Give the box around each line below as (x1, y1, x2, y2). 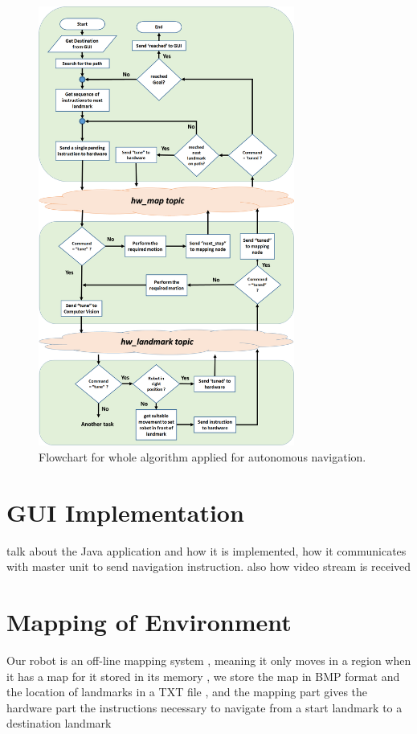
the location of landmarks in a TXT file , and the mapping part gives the (6, 683, 368, 700)
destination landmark (6, 715, 112, 732)
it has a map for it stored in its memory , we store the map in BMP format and (6, 667, 400, 684)
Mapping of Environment (6, 605, 292, 638)
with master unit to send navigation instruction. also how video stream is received (6, 558, 411, 575)
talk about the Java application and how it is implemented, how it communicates (6, 542, 407, 559)
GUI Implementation (6, 495, 244, 528)
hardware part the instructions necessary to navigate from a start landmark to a (6, 699, 403, 716)
